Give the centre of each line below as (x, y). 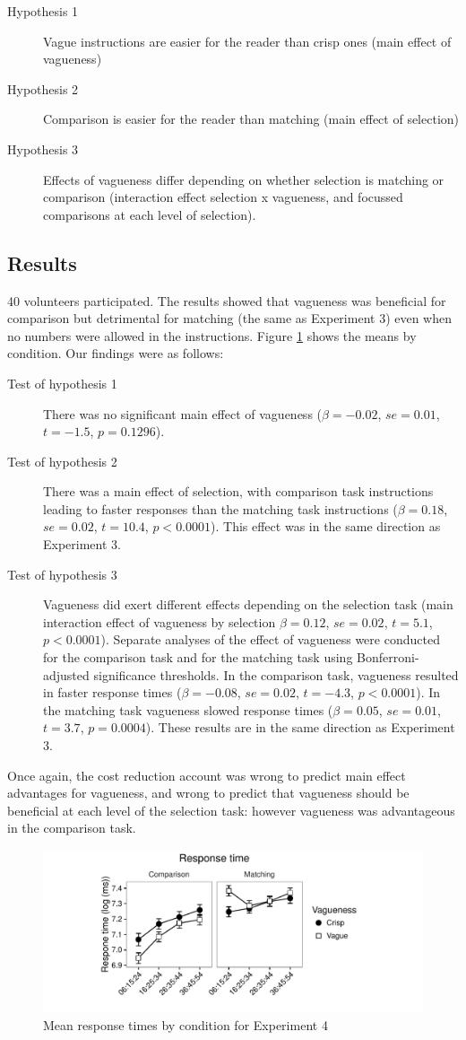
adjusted (66, 674)
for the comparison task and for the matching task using (198, 657)
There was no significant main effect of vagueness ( (183, 413)
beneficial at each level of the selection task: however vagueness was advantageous (231, 810)
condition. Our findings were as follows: (116, 353)
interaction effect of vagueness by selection (160, 621)
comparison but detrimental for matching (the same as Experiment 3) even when (230, 318)
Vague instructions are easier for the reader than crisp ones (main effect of (247, 41)
